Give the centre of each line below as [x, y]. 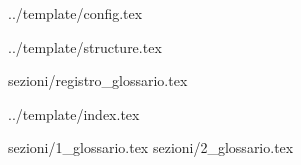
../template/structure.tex [85, 46]
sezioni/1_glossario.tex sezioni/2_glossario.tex [151, 147]
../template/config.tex [75, 13]
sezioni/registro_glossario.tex [98, 80]
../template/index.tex [74, 113]
